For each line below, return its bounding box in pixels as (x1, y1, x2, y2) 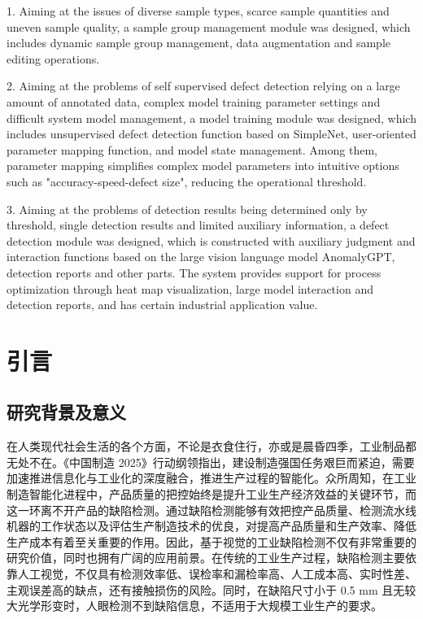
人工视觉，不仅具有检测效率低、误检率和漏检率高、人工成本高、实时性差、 (17, 565, 416, 582)
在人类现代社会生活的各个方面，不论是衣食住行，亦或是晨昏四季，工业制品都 (7, 438, 416, 455)
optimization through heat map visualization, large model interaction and (7, 280, 373, 297)
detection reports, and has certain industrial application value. (7, 296, 318, 313)
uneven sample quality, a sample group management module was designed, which (7, 18, 411, 35)
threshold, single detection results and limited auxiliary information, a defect (7, 216, 390, 233)
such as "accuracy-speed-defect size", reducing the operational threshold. (7, 172, 367, 190)
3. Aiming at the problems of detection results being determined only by (7, 200, 368, 217)
